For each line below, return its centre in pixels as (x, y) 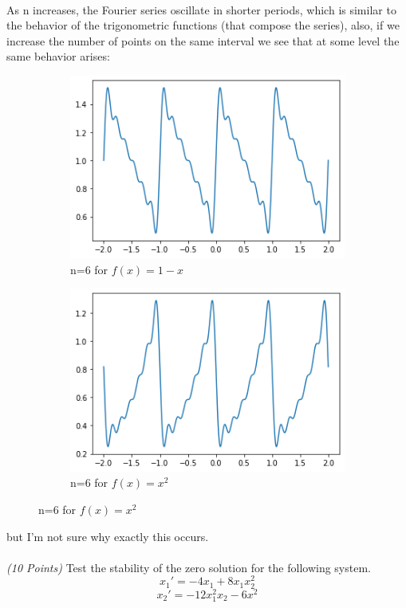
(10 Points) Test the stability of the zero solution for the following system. (189, 567)
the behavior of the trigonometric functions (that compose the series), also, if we (203, 25)
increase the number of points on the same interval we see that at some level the (203, 40)
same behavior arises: (58, 56)
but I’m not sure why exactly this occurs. (108, 536)
